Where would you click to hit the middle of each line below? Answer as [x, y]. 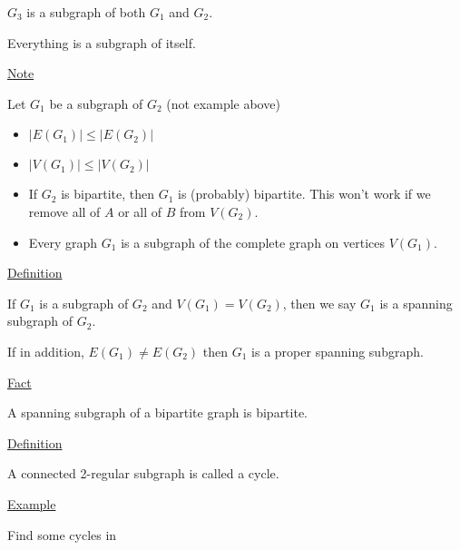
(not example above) [223, 103]
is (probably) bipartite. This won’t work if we [304, 194]
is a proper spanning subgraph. [338, 351]
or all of [140, 211]
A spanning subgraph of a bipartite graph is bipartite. [158, 412]
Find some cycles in [62, 534]
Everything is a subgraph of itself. [102, 42]
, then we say [319, 303]
